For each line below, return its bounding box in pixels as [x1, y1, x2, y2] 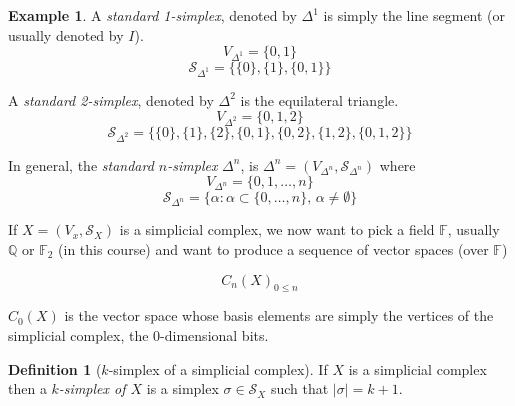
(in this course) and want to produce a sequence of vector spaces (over [58, 238, 489, 259]
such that [270, 378, 329, 399]
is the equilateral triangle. [240, 89, 399, 110]
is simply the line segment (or [323, 5, 506, 25]
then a [8, 378, 47, 399]
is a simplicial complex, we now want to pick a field [119, 219, 435, 240]
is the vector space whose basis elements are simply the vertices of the [64, 305, 494, 326]
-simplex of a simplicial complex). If [108, 358, 328, 379]
